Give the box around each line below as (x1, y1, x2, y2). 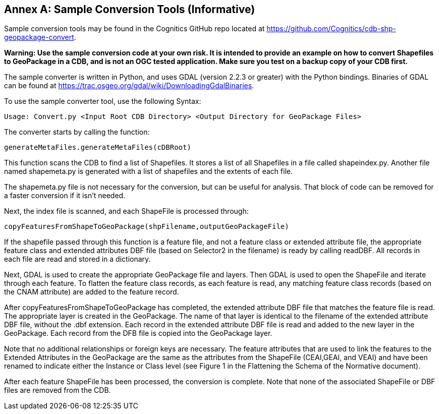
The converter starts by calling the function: (4, 128, 150, 137)
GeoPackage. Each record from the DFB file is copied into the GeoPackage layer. (4, 329, 272, 338)
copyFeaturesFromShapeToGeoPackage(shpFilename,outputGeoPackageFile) (4, 222, 289, 231)
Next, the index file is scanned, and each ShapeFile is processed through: (4, 207, 249, 216)
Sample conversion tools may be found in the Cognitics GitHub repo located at (4, 24, 265, 33)
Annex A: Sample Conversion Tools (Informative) (4, 3, 255, 16)
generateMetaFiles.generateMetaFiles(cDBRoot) (4, 143, 191, 152)
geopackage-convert (4, 33, 74, 42)
